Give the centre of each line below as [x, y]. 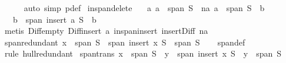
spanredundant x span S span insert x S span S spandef [125, 42]
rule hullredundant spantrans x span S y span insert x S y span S [143, 53]
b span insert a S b [54, 19]
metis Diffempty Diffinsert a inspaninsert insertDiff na [106, 31]
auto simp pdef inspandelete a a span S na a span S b [144, 8]
